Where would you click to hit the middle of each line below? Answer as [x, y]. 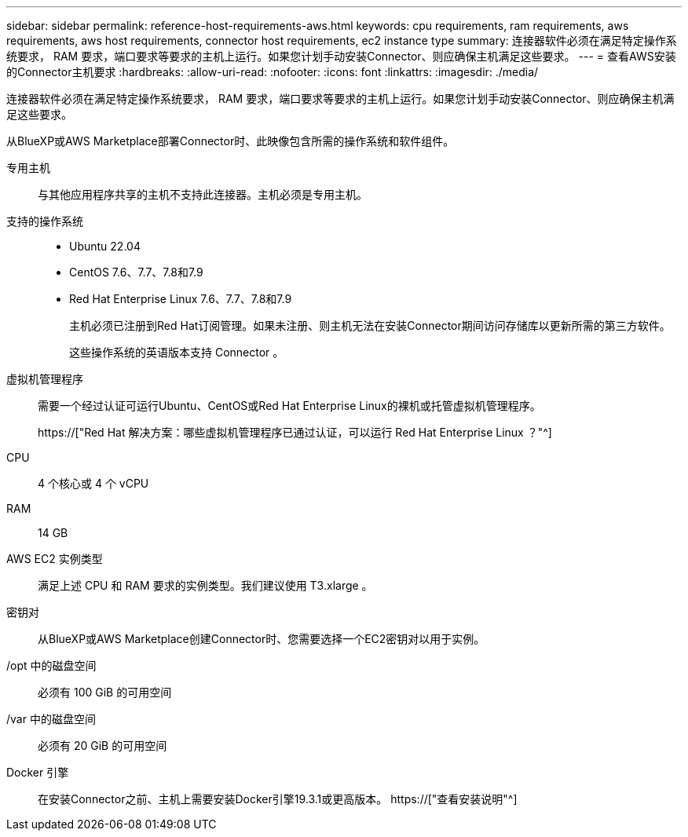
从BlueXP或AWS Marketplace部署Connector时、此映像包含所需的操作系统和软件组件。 [231, 141]
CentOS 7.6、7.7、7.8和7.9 [136, 272]
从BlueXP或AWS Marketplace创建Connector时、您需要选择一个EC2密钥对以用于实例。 [262, 639]
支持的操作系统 [45, 221]
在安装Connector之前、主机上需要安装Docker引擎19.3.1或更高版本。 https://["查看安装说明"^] [278, 799]
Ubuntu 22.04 [105, 246]
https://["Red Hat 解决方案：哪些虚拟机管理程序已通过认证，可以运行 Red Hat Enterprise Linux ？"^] [295, 432]
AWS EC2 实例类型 [55, 559]
